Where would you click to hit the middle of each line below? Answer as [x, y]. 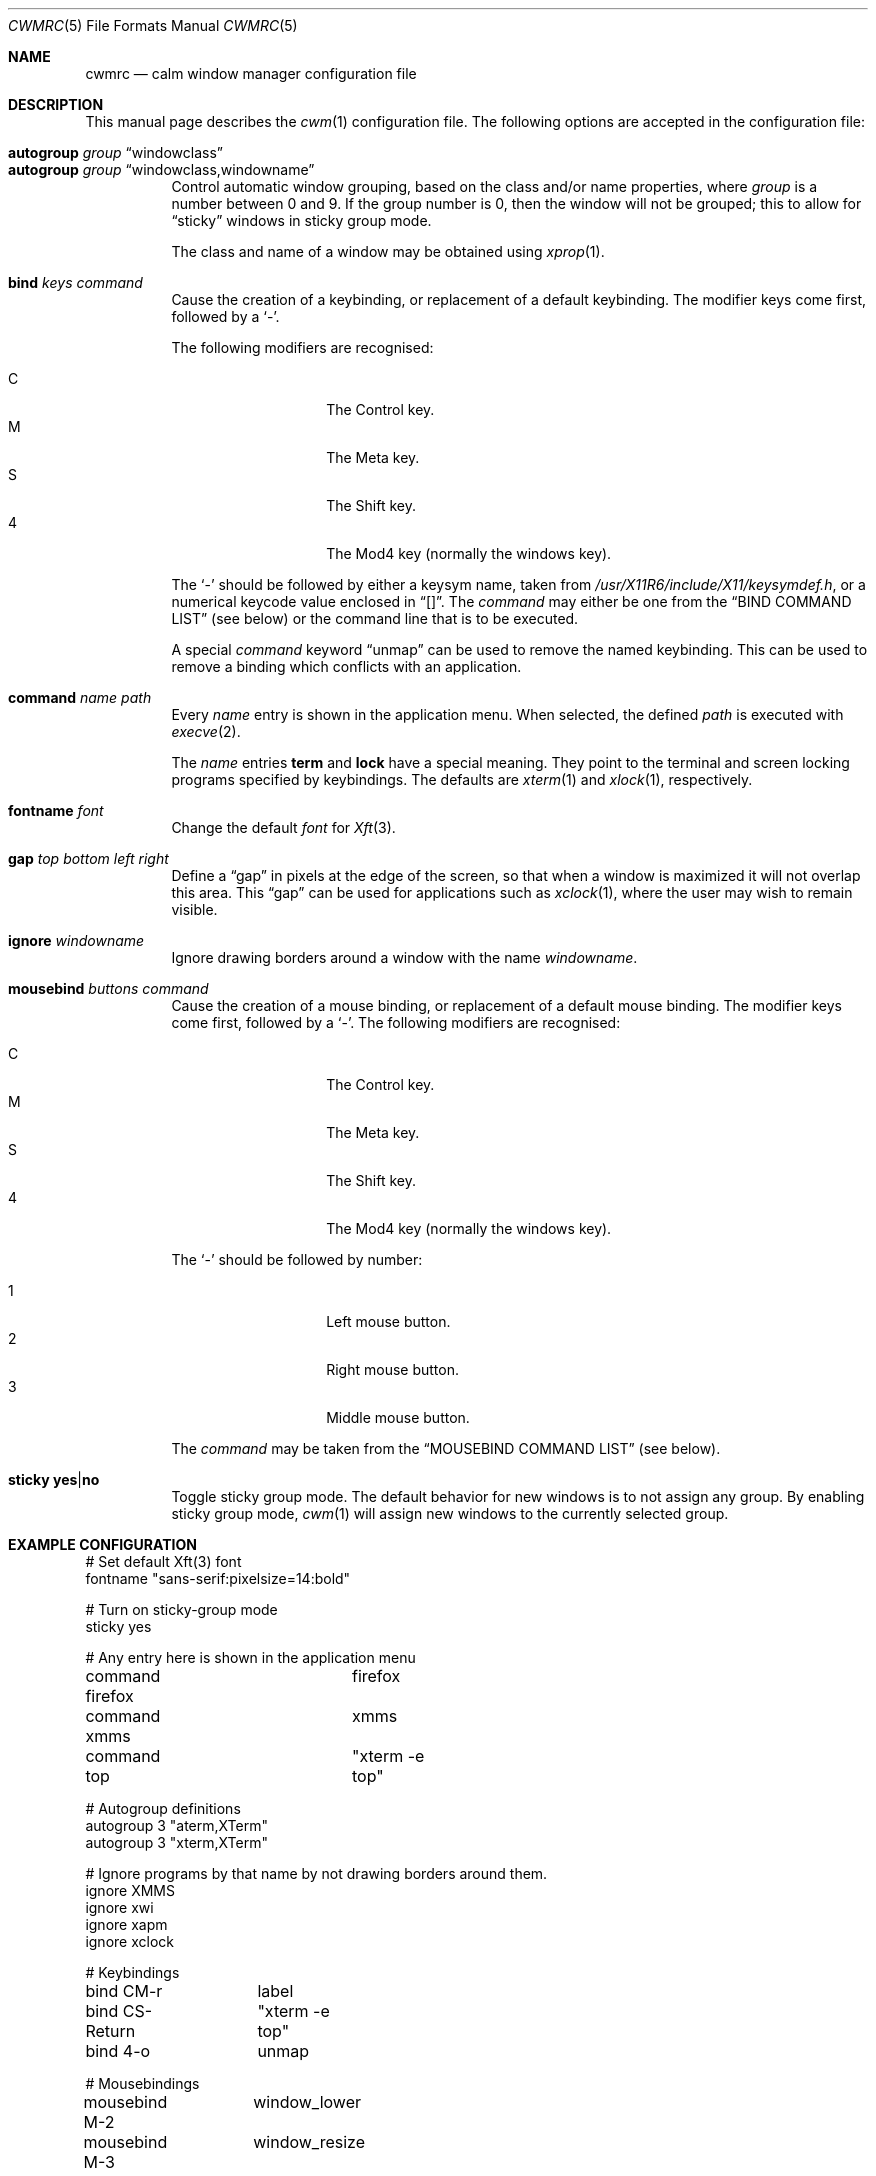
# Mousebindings [142, 2083]
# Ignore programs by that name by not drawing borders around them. [316, 1873]
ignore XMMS [130, 1890]
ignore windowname [76, 940]
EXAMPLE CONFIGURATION [102, 1544]
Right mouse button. [392, 1369]
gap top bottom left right [88, 858]
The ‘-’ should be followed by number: [297, 1259]
